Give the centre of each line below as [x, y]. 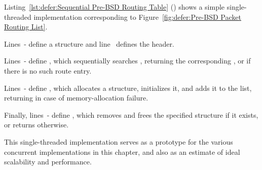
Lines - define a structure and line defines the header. [89, 43]
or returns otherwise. [36, 125]
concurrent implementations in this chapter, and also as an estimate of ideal [122, 151]
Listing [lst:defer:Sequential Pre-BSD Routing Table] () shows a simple [115, 7]
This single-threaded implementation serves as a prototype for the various [119, 141]
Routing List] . [26, 27]
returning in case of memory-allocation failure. [76, 98]
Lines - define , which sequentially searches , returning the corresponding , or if [127, 61]
